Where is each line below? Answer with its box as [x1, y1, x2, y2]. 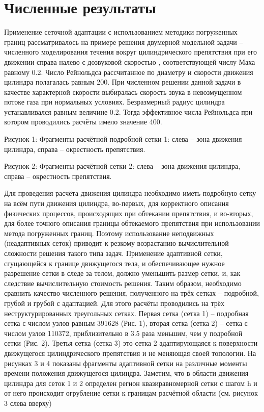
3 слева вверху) [4, 397, 52, 408]
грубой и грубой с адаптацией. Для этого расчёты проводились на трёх [4, 297, 224, 308]
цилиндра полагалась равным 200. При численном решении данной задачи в [4, 76, 241, 87]
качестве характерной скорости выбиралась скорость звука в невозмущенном [4, 86, 242, 97]
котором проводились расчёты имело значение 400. [4, 116, 162, 127]
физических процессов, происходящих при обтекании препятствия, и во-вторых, [4, 208, 253, 218]
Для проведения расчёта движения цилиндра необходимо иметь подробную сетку [4, 188, 256, 198]
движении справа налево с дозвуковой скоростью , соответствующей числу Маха [4, 56, 255, 67]
